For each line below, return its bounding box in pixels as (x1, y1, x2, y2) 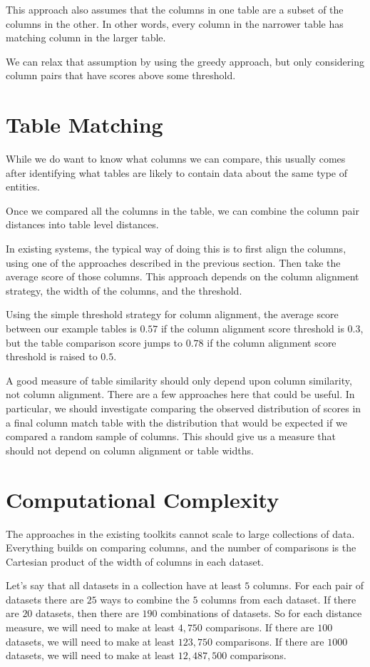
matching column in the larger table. (6, 30, 166, 45)
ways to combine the (100, 591, 190, 606)
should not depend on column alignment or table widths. (6, 442, 254, 457)
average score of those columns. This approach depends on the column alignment (6, 269, 359, 284)
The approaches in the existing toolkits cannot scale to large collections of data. (6, 526, 355, 541)
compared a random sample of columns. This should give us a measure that (6, 429, 336, 444)
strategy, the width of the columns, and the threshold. (6, 282, 242, 297)
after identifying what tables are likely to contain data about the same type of (6, 165, 347, 180)
